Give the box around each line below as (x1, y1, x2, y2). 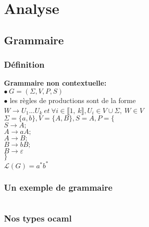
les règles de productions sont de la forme (9, 95, 136, 105)
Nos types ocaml (4, 212, 72, 224)
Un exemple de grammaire (4, 181, 113, 193)
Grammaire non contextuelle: (4, 78, 107, 88)
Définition (4, 58, 45, 71)
